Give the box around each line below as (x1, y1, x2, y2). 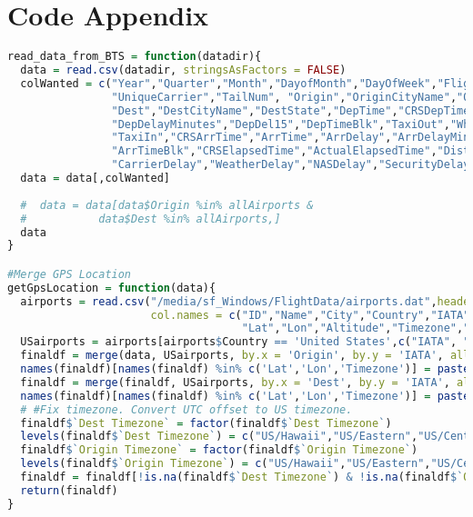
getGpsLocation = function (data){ (7, 281, 216, 294)
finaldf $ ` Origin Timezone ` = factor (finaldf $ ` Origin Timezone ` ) (20, 443, 418, 457)
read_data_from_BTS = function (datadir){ (7, 50, 262, 64)
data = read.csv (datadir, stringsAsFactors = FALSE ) (20, 64, 347, 76)
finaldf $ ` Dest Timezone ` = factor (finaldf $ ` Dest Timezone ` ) (20, 416, 392, 430)
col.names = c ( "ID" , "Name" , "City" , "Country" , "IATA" (150, 308, 470, 322)
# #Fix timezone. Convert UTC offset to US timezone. (20, 403, 353, 416)
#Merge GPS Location (7, 267, 132, 281)
